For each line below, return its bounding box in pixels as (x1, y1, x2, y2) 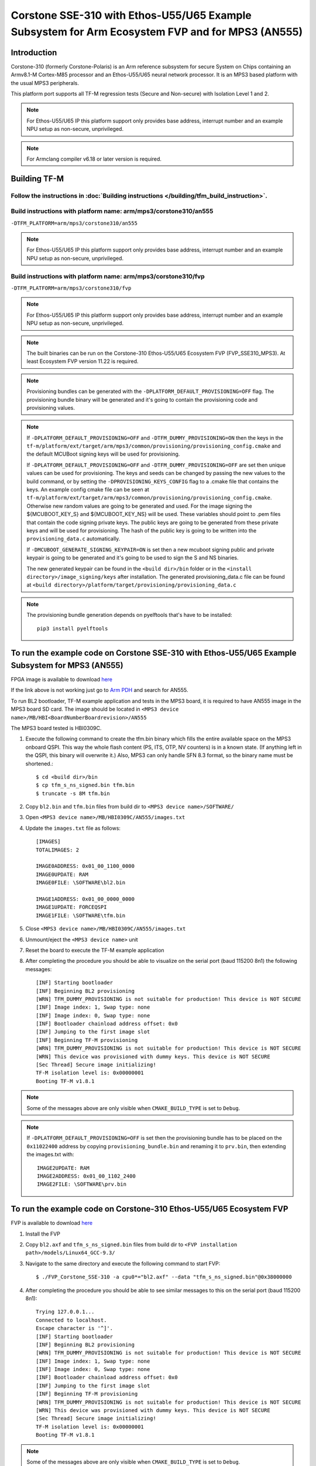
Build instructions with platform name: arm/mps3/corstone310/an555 (11, 207, 214, 215)
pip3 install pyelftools (37, 625, 108, 632)
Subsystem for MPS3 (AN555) (11, 660, 123, 670)
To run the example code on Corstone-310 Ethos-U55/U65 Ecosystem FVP (11, 1204, 288, 1214)
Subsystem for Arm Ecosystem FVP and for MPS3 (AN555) (11, 25, 303, 38)
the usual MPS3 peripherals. (11, 79, 79, 86)
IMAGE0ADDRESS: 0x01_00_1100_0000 (36, 863, 135, 870)
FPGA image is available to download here (11, 676, 113, 683)
